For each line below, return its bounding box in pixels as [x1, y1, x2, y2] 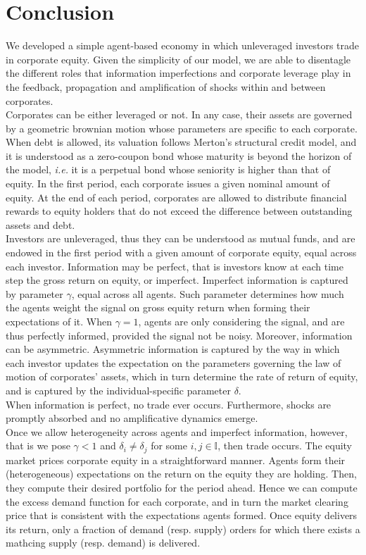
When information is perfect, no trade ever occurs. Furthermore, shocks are [6, 397, 332, 411]
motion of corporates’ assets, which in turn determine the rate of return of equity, [6, 369, 358, 384]
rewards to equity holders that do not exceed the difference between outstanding [6, 204, 353, 218]
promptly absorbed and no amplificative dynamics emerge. [6, 411, 258, 425]
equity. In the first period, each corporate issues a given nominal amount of [6, 176, 330, 191]
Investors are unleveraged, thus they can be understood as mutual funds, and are [6, 231, 355, 246]
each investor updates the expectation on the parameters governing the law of [6, 355, 341, 370]
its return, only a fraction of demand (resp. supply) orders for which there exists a [6, 521, 360, 536]
